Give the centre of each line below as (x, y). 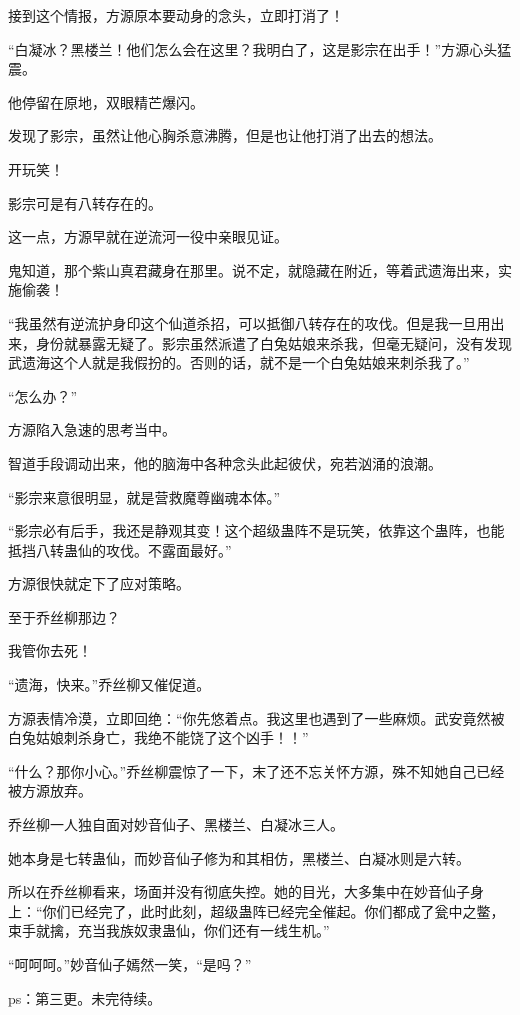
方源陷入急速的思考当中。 (92, 429)
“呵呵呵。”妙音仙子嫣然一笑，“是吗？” (130, 964)
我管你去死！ (50, 650)
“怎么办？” (43, 395)
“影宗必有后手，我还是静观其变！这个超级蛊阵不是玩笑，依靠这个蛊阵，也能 (256, 530)
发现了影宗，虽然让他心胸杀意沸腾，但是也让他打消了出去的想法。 (225, 135)
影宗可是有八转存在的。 (85, 202)
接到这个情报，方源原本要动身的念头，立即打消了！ (176, 15)
